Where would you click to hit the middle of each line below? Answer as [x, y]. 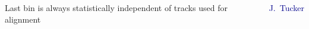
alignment [23, 19]
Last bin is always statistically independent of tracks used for [116, 8]
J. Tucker [286, 8]
